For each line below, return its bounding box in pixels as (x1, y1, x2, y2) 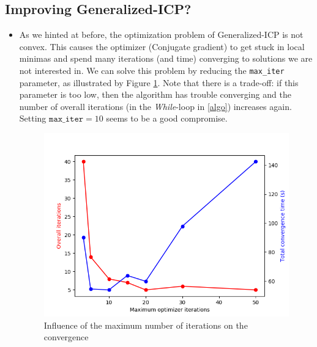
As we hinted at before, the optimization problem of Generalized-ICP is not (19, 28, 304, 41)
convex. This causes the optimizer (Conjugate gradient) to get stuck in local (19, 40, 305, 53)
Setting (19, 112, 47, 125)
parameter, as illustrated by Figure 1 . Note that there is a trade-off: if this (19, 76, 299, 89)
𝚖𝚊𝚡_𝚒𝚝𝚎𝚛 (49, 115, 84, 124)
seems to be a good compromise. (106, 112, 228, 125)
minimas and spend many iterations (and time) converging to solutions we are (19, 52, 313, 65)
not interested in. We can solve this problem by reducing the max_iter (19, 64, 285, 76)
